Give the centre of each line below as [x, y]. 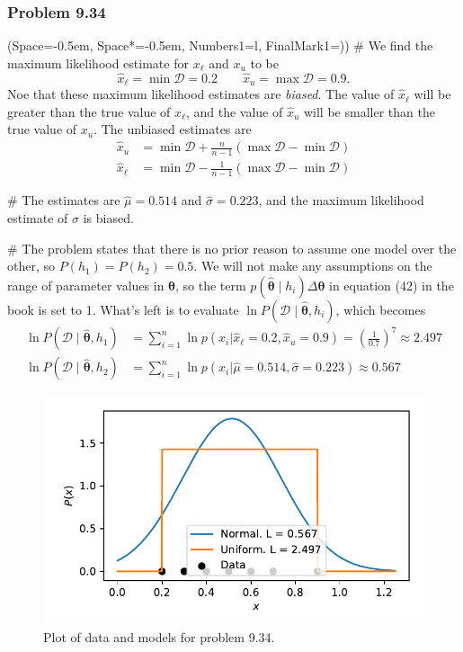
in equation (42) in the [392, 285]
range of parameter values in [86, 285]
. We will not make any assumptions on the [313, 266]
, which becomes [381, 309]
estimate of [38, 217]
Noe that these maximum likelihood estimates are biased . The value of [201, 94]
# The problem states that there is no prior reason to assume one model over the [232, 248]
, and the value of [234, 111]
